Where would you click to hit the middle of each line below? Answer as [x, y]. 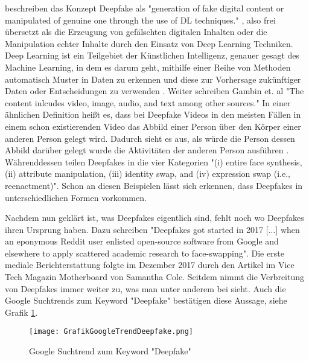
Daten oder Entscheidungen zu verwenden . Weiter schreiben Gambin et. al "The [154, 91]
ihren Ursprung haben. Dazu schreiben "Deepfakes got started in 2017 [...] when [152, 229]
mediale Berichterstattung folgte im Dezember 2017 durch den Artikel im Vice [150, 265]
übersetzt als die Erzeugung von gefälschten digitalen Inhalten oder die [136, 32]
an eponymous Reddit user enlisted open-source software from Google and [142, 241]
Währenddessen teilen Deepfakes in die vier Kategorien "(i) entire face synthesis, [154, 161]
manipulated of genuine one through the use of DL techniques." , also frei [140, 20]
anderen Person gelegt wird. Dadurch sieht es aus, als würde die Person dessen [150, 138]
